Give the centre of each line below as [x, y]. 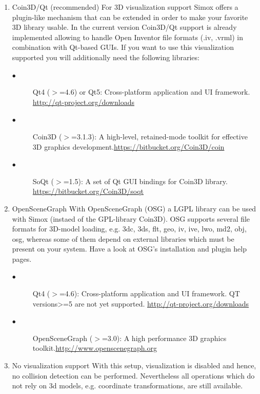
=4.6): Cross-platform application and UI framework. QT [149, 293]
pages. [22, 258]
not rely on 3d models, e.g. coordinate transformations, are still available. [127, 386]
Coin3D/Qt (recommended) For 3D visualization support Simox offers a [125, 7]
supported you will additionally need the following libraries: [106, 57]
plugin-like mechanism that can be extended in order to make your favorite [130, 17]
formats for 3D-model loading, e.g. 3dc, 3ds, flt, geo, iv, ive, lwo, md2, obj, [129, 229]
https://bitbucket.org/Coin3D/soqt [88, 191]
